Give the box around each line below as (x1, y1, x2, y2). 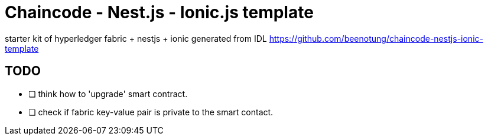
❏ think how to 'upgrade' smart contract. (28, 88, 188, 99)
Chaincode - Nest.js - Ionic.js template (5, 2, 314, 22)
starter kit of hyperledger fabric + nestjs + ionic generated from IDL (5, 33, 267, 44)
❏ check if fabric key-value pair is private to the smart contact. (28, 106, 274, 117)
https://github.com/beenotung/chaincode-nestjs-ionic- (269, 33, 483, 44)
